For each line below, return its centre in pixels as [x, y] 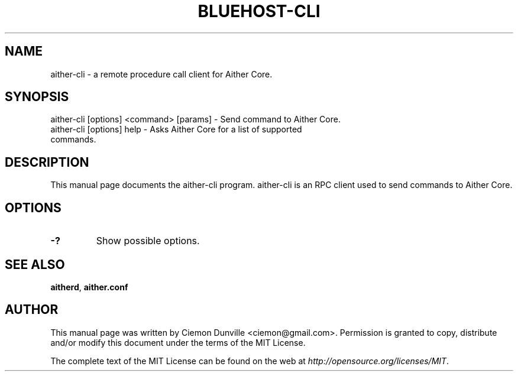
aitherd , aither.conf [89, 287]
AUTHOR [32, 310]
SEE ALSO [35, 264]
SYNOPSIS [37, 97]
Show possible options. [148, 241]
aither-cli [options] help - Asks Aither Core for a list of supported [176, 129]
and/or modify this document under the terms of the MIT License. [178, 342]
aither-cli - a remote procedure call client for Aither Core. [161, 74]
